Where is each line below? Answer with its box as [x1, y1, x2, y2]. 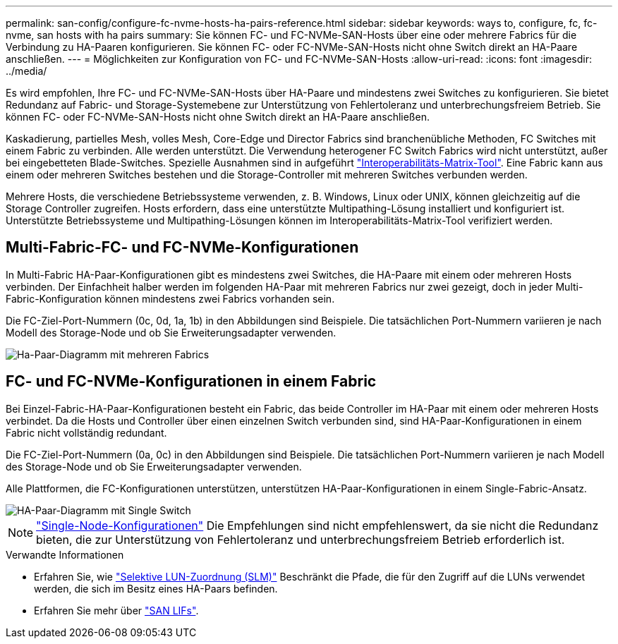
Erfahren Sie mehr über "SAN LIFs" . [34, 604, 199, 616]
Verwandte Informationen [6, 548, 124, 561]
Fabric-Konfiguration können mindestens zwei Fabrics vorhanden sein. [6, 292, 335, 305]
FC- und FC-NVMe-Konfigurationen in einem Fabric [6, 372, 377, 391]
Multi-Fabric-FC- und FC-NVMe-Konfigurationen [6, 238, 359, 257]
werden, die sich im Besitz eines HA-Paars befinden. [34, 582, 278, 595]
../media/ [6, 65, 47, 77]
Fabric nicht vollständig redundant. [6, 426, 167, 439]
